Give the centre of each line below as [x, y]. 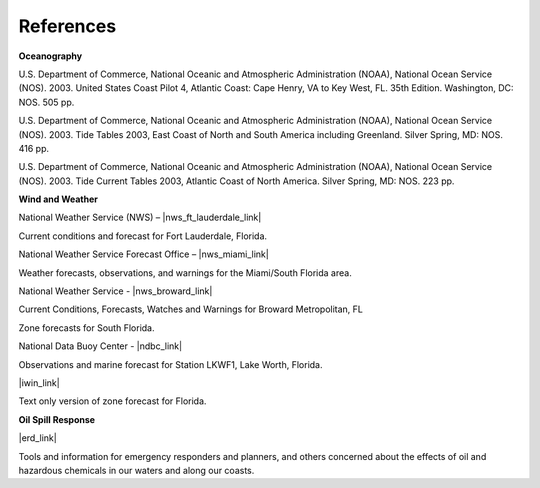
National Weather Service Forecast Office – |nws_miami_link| [143, 254]
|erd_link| [37, 438]
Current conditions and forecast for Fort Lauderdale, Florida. [143, 236]
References [67, 26]
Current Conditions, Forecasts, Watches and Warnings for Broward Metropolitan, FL [191, 309]
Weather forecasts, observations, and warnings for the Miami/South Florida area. [185, 272]
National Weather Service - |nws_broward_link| [115, 291]
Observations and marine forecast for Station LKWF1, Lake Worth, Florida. [170, 364]
